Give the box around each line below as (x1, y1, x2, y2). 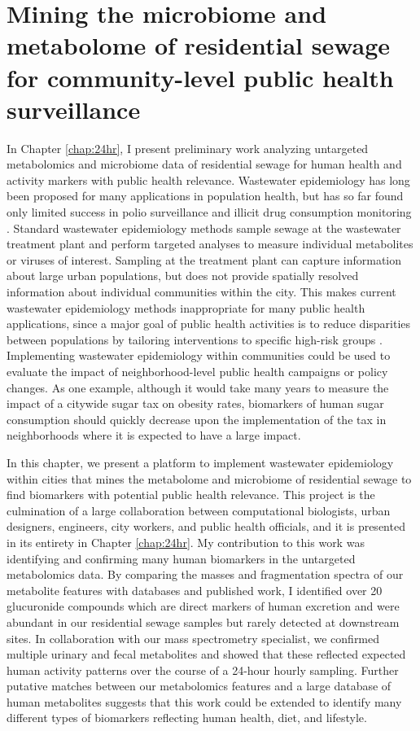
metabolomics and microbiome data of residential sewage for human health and (7, 155, 402, 173)
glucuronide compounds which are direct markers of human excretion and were (7, 597, 400, 615)
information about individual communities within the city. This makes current (7, 283, 396, 300)
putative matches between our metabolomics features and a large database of (7, 677, 392, 694)
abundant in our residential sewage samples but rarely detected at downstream (7, 613, 400, 630)
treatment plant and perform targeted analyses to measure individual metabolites (7, 235, 413, 252)
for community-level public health (7, 60, 394, 94)
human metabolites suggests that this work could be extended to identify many (7, 693, 402, 710)
